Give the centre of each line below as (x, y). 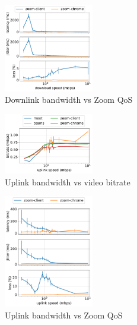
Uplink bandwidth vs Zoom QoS (64, 315)
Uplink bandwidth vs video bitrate (68, 182)
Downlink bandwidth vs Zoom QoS (69, 100)
